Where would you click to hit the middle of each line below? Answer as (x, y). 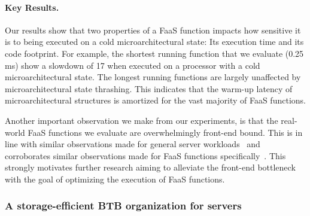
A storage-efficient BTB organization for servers (123, 206)
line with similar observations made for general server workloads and (133, 144)
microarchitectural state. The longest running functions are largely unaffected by (153, 77)
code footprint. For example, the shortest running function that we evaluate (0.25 (154, 53)
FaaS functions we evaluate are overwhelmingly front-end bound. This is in (165, 132)
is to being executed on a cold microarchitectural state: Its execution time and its (154, 42)
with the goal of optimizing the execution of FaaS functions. (115, 179)
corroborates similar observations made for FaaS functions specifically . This (145, 155)
